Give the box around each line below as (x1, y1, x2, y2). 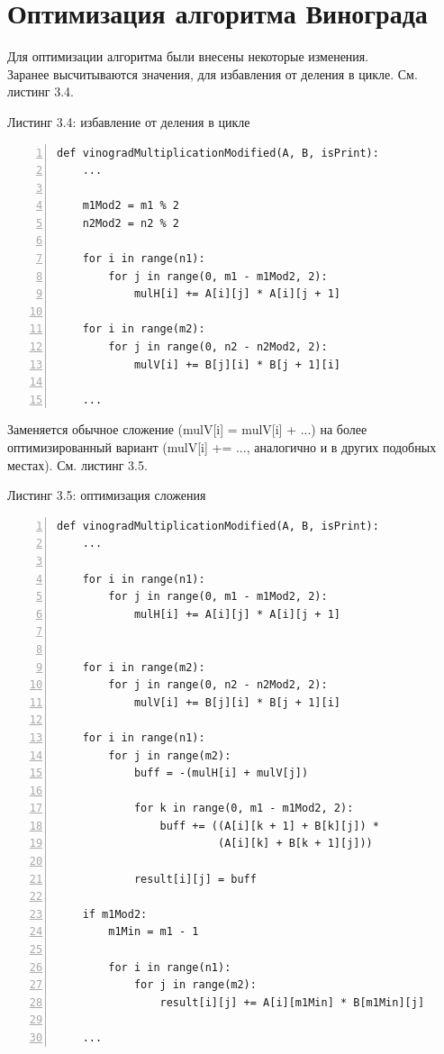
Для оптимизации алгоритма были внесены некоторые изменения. (7, 47, 369, 66)
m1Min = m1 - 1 (108, 925, 199, 939)
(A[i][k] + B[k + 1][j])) (217, 837, 373, 850)
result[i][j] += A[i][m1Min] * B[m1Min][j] (159, 995, 425, 1009)
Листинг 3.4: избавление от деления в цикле (7, 112, 250, 131)
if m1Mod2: (82, 907, 148, 921)
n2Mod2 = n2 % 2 (82, 216, 180, 230)
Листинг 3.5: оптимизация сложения (7, 486, 206, 504)
